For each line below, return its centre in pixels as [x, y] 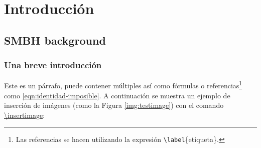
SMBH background [55, 40]
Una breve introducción [53, 65]
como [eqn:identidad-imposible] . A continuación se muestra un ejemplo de [117, 95]
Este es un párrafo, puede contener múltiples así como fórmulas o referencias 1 [123, 85]
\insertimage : [25, 115]
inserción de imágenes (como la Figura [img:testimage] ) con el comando [114, 105]
